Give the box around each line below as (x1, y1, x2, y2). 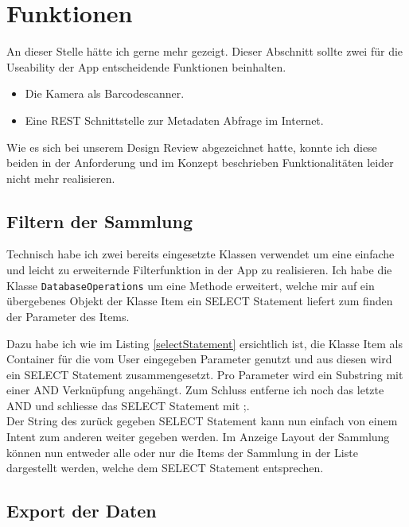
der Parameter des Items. (6, 308, 130, 324)
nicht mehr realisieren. (6, 169, 115, 186)
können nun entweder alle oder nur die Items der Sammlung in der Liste (6, 444, 358, 460)
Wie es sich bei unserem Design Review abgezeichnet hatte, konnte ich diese (6, 138, 377, 155)
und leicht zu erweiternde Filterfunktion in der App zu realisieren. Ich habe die (6, 262, 392, 278)
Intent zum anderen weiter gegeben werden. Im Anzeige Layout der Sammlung (6, 428, 390, 445)
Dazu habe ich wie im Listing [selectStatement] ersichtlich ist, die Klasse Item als (6, 335, 403, 351)
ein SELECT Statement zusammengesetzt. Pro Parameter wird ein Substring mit (6, 366, 403, 382)
